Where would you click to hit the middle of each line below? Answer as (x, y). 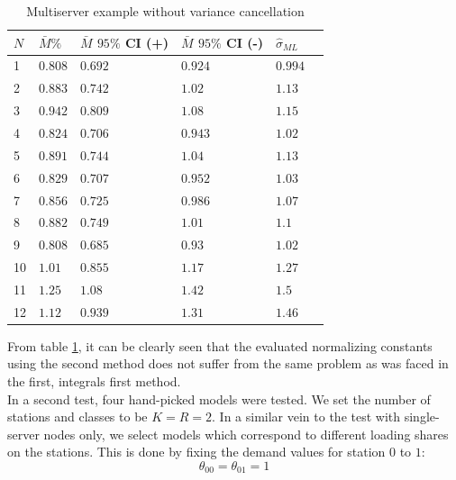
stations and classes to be (78, 417)
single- (422, 417)
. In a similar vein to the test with (306, 417)
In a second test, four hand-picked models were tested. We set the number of (219, 398)
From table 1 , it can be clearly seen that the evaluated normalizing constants (220, 345)
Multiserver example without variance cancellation (165, 11)
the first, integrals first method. (94, 381)
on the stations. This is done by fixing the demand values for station (196, 452)
